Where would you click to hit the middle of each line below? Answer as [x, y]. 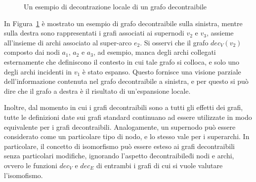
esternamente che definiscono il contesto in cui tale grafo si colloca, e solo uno [122, 61]
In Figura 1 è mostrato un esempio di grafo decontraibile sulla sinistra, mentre [123, 23]
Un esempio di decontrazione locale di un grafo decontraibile [115, 6]
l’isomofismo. [23, 175]
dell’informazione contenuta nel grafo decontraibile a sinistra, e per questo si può [126, 81]
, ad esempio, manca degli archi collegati [154, 52]
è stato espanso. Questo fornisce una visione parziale [162, 71]
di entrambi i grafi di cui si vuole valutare [159, 165]
